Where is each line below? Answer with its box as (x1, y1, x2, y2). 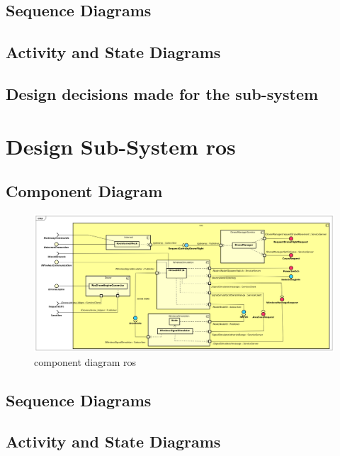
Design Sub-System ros (6, 131, 236, 160)
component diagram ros (34, 354, 137, 369)
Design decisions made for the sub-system (6, 82, 319, 104)
